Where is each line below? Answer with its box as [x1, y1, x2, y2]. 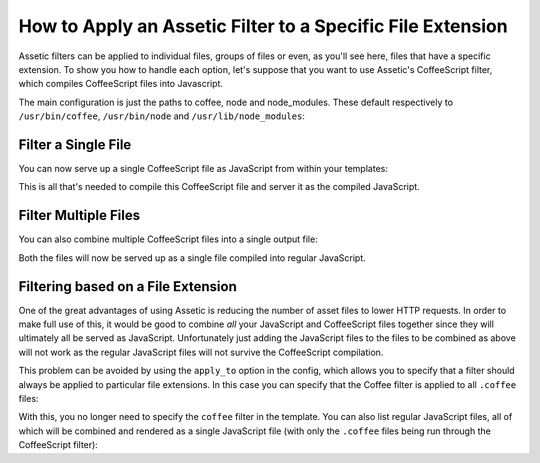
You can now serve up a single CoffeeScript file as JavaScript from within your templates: [18, 163, 389, 175]
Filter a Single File [18, 136, 132, 153]
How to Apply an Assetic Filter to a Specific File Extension [18, 15, 509, 37]
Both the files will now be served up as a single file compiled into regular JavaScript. [18, 251, 366, 264]
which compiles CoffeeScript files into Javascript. [18, 78, 224, 90]
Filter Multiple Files [18, 207, 140, 224]
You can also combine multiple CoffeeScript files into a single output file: [18, 233, 319, 245]
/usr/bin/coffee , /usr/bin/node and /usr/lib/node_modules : [18, 110, 305, 122]
